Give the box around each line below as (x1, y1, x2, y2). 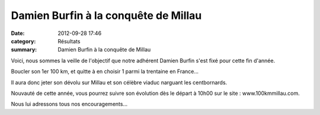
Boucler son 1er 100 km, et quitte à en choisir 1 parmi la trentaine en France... (11, 68, 199, 75)
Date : (11, 30, 25, 37)
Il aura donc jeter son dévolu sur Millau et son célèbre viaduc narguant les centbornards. (11, 79, 228, 86)
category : (11, 37, 36, 44)
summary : (11, 46, 37, 53)
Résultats (57, 37, 81, 44)
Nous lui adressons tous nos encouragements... (11, 101, 128, 108)
